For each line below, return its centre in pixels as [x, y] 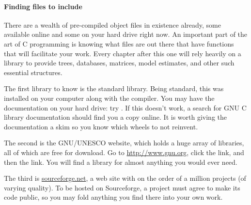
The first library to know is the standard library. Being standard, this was [114, 88]
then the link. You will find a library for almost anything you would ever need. [121, 162]
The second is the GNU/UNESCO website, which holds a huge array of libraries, [124, 143]
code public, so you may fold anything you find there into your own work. [113, 197]
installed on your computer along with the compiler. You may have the [109, 98]
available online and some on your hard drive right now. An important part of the [126, 34]
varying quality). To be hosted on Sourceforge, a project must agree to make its [122, 187]
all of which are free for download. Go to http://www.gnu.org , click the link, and [124, 152]
